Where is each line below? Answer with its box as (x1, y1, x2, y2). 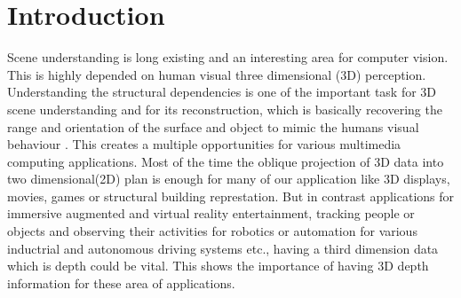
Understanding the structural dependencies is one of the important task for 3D (7, 82, 437, 101)
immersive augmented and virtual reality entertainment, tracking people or (7, 204, 415, 223)
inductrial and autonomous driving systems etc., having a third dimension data (7, 239, 439, 257)
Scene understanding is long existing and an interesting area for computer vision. (7, 48, 449, 67)
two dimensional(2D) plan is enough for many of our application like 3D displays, (7, 169, 450, 188)
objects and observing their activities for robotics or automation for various (7, 222, 417, 240)
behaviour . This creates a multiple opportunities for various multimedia (7, 135, 401, 153)
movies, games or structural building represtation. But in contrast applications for (7, 186, 455, 205)
